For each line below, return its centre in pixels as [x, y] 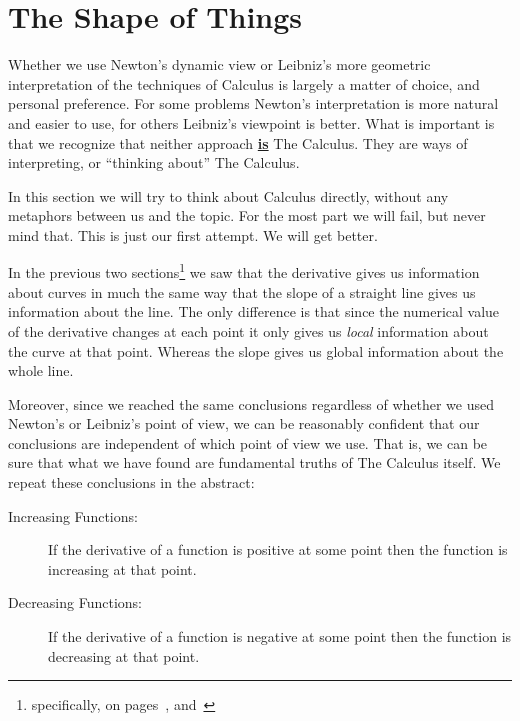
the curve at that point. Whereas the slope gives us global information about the [256, 350]
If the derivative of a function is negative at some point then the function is [280, 636]
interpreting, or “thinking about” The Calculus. [154, 162]
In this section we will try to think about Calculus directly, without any [228, 195]
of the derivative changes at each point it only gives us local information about [248, 330]
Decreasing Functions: [75, 602]
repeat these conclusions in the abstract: [131, 482]
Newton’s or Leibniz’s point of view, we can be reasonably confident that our [244, 423]
